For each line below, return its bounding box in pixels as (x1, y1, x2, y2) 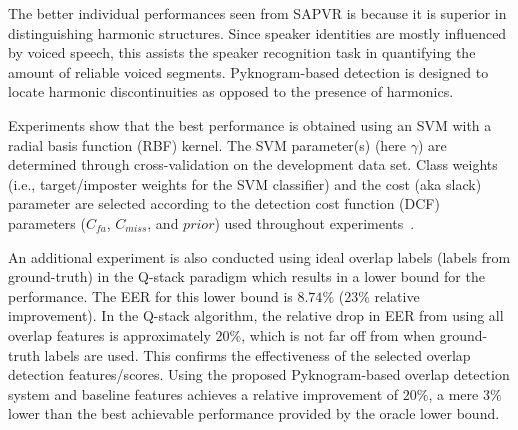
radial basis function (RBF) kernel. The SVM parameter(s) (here (8, 134, 407, 155)
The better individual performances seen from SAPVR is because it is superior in (8, 3, 507, 23)
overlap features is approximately (8, 324, 211, 345)
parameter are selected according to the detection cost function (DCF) (8, 193, 440, 214)
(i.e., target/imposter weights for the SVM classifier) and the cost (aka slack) (8, 173, 482, 194)
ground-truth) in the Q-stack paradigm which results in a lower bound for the (8, 266, 485, 287)
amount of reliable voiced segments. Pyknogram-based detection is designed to (8, 61, 489, 82)
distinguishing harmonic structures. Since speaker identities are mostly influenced (8, 22, 507, 43)
